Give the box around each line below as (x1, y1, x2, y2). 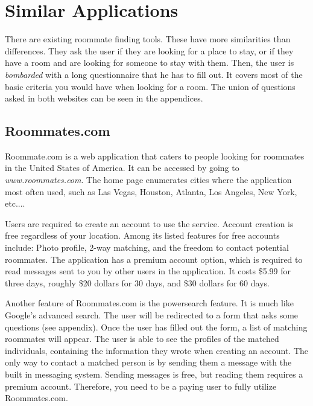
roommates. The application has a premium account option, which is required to (5, 253, 303, 265)
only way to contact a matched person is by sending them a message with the (5, 356, 292, 369)
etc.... (5, 197, 25, 210)
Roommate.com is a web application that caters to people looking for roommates (5, 149, 305, 162)
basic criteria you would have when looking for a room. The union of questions (5, 80, 296, 92)
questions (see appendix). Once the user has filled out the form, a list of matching (5, 320, 308, 333)
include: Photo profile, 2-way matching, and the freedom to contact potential (5, 241, 289, 254)
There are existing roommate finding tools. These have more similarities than (5, 33, 291, 45)
